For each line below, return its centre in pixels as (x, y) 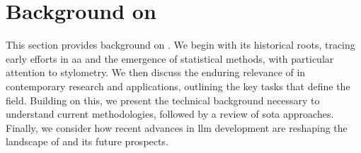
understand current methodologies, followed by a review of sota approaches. (170, 114)
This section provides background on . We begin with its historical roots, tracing (180, 45)
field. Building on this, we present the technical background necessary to (163, 100)
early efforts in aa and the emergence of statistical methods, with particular (170, 58)
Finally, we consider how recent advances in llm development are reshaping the (177, 127)
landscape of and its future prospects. (87, 141)
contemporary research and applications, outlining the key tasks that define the (178, 86)
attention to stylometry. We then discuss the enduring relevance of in (156, 72)
